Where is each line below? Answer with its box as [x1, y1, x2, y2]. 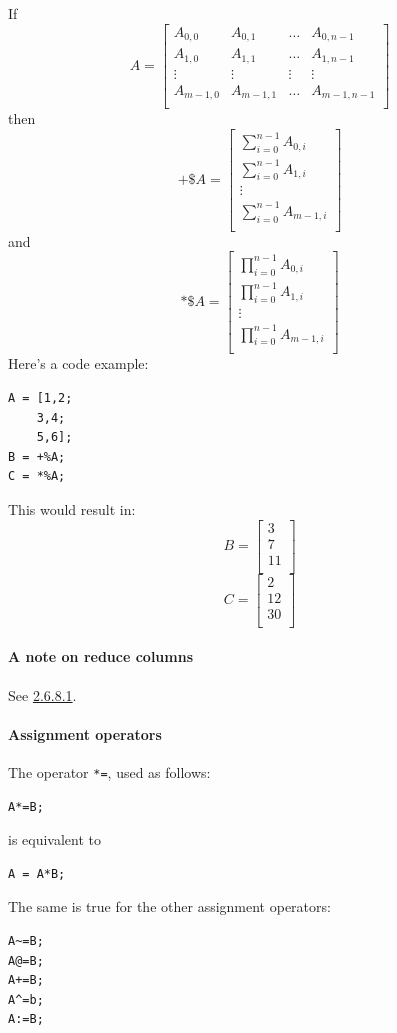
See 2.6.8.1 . [8, 684, 77, 705]
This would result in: [8, 499, 136, 519]
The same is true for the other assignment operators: [8, 896, 331, 917]
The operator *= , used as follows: [8, 762, 211, 783]
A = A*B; [8, 866, 66, 881]
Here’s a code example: [8, 353, 149, 374]
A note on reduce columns [8, 646, 194, 667]
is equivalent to [8, 829, 102, 850]
